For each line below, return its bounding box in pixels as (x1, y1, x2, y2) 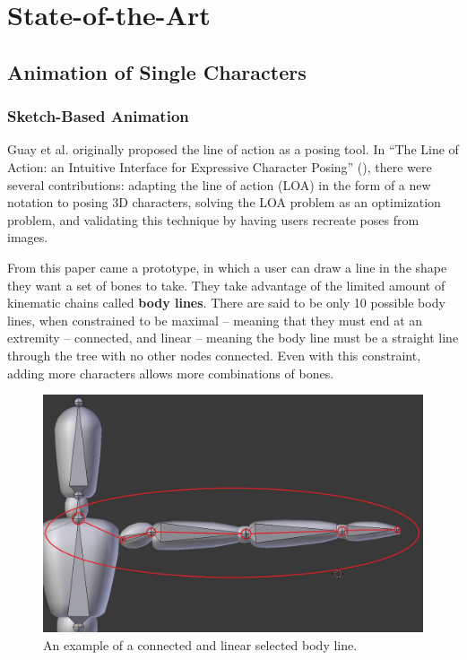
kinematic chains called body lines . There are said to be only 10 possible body (7, 293, 445, 312)
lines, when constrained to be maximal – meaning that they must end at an (7, 310, 423, 329)
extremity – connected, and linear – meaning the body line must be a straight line (7, 328, 459, 347)
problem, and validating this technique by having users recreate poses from (7, 210, 419, 229)
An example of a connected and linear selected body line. (43, 635, 358, 654)
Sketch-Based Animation (7, 105, 189, 127)
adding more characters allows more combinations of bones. (7, 363, 334, 382)
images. (7, 228, 48, 247)
